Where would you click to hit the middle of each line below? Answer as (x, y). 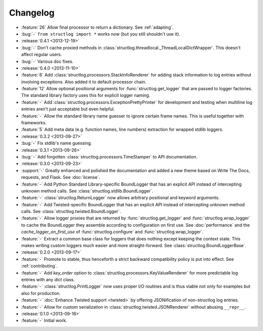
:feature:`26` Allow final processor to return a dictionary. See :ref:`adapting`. (97, 27)
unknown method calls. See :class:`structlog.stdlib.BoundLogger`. (87, 191)
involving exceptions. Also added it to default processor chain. (84, 82)
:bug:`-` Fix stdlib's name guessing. (56, 143)
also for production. (41, 293)
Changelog (32, 13)
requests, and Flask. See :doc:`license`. (61, 177)
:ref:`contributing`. (39, 266)
